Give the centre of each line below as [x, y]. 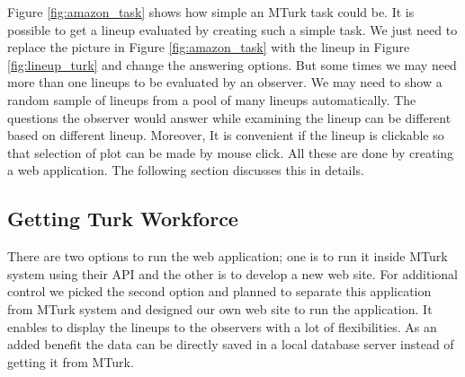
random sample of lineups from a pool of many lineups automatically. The [212, 99]
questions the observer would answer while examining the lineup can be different [229, 117]
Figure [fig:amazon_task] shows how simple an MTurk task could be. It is [211, 12]
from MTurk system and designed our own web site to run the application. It [220, 308]
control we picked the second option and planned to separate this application [219, 291]
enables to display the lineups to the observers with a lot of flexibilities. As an [222, 326]
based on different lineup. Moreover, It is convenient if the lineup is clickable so [226, 135]
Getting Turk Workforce [123, 219]
